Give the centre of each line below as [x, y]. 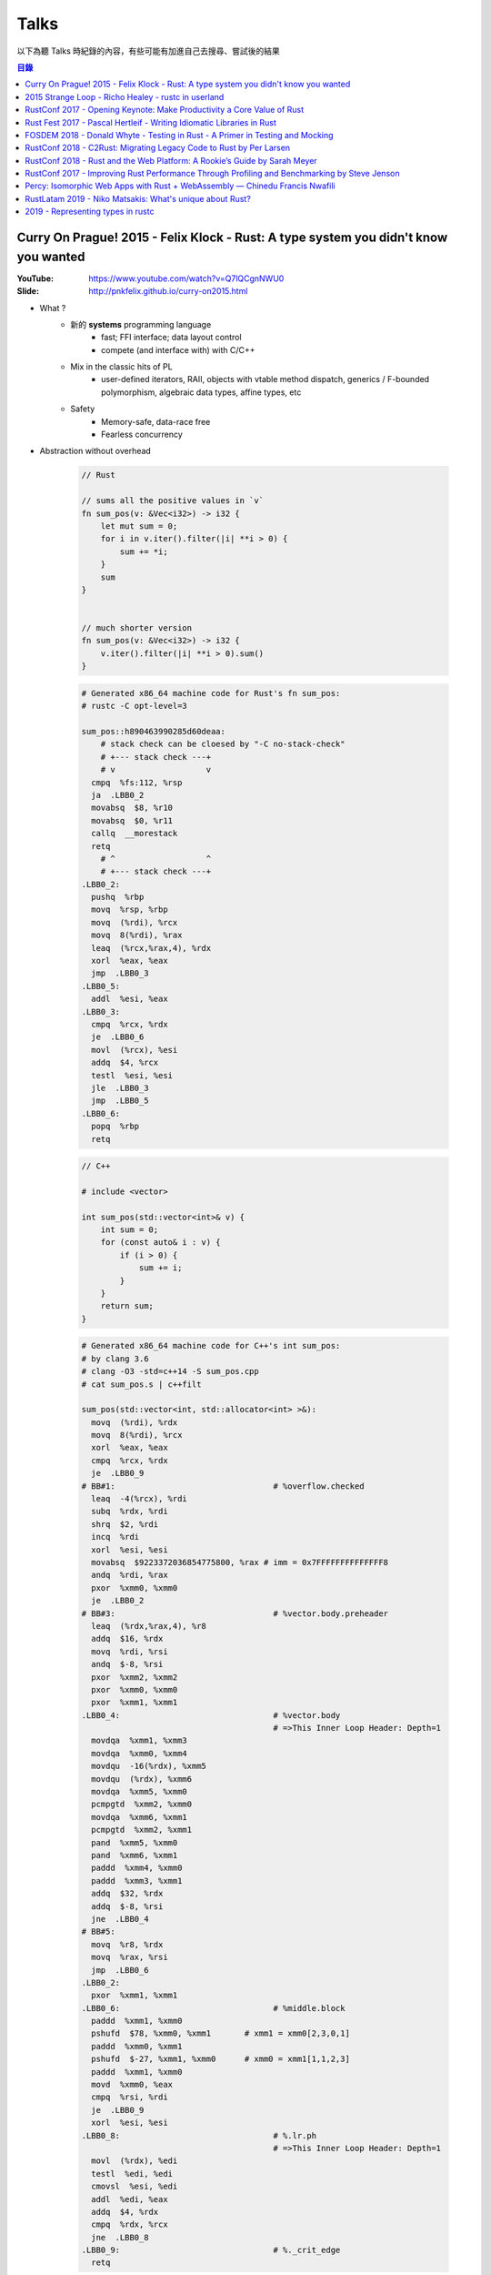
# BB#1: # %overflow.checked [223, 1486]
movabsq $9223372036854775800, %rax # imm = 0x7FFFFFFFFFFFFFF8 [240, 1562]
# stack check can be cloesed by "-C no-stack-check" [223, 744]
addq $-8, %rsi [127, 1906]
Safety [83, 409]
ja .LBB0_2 [118, 795]
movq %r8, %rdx [127, 1944]
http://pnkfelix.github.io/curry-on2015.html [168, 291]
